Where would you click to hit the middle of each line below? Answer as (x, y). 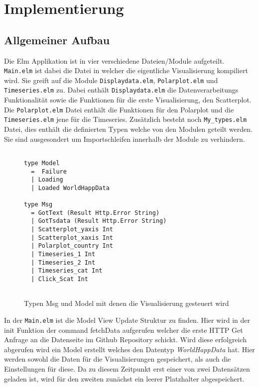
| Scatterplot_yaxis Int (72, 230)
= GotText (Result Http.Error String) (95, 213)
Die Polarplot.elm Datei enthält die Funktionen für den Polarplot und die (119, 109)
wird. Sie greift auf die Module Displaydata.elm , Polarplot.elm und (111, 80)
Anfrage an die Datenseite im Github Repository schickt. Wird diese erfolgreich (126, 339)
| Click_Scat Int (60, 279)
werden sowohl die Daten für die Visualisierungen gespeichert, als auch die (118, 359)
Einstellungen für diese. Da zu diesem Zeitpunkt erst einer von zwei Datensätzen (127, 369)
